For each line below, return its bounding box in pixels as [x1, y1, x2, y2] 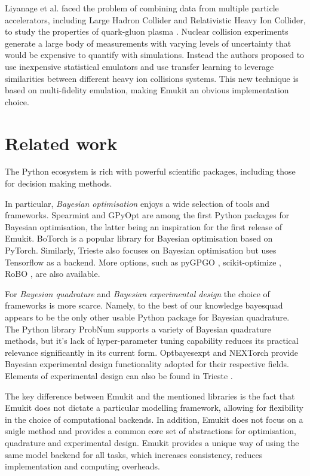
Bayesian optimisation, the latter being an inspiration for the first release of [5, 220, 282, 233]
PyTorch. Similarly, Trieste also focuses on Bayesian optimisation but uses [5, 244, 277, 257]
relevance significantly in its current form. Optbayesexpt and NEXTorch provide [5, 346, 299, 358]
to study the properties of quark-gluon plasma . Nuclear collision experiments [5, 25, 288, 38]
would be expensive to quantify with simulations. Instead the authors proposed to [5, 48, 305, 61]
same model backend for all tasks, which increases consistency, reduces [5, 448, 263, 460]
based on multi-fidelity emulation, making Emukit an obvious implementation [5, 84, 289, 96]
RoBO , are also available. [5, 267, 100, 280]
